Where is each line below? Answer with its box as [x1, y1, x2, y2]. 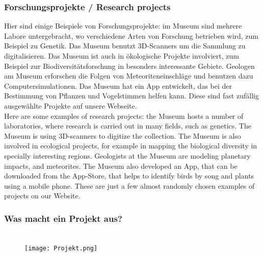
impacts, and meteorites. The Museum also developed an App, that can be [4, 160, 238, 171]
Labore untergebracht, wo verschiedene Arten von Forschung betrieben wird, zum [4, 30, 259, 41]
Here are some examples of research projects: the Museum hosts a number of [4, 110, 244, 121]
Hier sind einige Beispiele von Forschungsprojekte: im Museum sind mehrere [4, 20, 242, 31]
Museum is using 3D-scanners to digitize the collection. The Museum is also [4, 130, 241, 141]
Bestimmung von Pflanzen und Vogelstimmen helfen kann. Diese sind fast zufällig [4, 90, 259, 101]
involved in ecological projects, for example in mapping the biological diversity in [4, 140, 257, 151]
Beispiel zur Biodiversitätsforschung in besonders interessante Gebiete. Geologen [4, 60, 255, 71]
